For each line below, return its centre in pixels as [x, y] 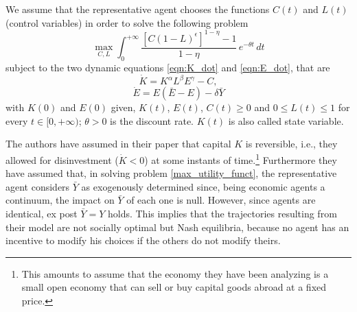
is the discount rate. [152, 120]
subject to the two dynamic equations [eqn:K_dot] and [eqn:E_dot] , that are [168, 67]
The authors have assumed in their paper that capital [118, 144]
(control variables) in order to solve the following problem [127, 22]
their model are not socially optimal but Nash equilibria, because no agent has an [177, 227]
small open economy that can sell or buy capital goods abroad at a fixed [174, 287]
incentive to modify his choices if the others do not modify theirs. [143, 240]
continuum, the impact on [60, 200]
